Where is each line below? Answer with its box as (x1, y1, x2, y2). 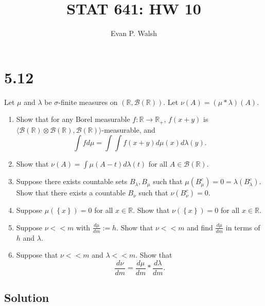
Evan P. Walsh (111, 28, 157, 39)
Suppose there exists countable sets (16, 176, 128, 187)
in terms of (225, 222, 260, 232)
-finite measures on (58, 96, 118, 107)
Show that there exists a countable (16, 187, 126, 198)
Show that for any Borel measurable (16, 114, 130, 124)
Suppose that (16, 249, 58, 260)
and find (187, 222, 213, 232)
